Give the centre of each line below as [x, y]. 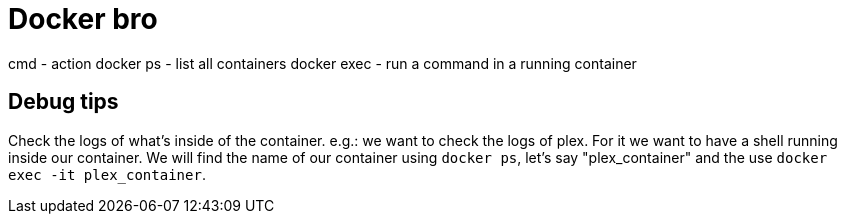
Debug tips [63, 102]
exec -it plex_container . [107, 174]
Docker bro [83, 19]
